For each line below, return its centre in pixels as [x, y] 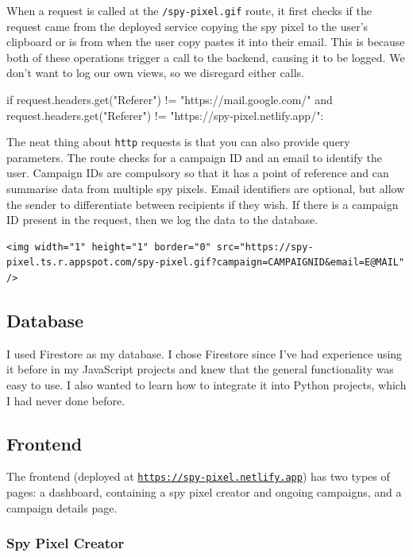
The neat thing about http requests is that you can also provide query [178, 142]
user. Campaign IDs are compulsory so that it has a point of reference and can [198, 173]
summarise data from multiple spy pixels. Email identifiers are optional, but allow [206, 189]
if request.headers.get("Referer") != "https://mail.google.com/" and [170, 100]
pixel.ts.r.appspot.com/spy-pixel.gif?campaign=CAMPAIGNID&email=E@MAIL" [206, 263]
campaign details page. [62, 507]
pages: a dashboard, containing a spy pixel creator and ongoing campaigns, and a [204, 492]
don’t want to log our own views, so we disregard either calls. [155, 73]
